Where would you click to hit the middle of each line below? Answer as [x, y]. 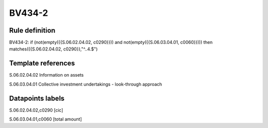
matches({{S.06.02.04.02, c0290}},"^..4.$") [53, 49]
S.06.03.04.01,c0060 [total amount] [45, 119]
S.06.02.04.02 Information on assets [46, 75]
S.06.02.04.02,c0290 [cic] [36, 110]
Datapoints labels [37, 98]
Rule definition [32, 30]
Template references [42, 64]
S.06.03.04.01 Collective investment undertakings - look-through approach [86, 84]
